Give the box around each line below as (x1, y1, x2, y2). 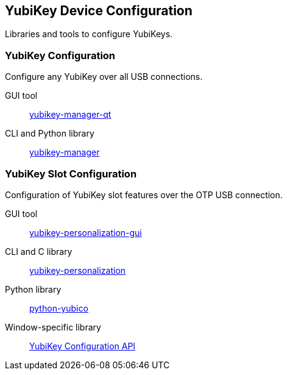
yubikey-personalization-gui (29, 227, 142, 238)
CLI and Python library (5, 128, 94, 139)
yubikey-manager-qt (29, 109, 112, 120)
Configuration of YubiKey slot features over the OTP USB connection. (5, 189, 283, 200)
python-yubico (29, 302, 88, 313)
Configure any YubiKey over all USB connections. (5, 71, 203, 82)
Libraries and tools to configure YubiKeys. (5, 29, 173, 40)
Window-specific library (5, 321, 101, 332)
